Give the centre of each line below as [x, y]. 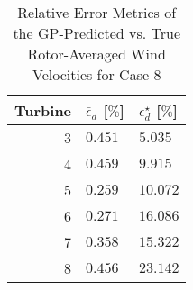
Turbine [43, 111]
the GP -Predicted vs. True [97, 33]
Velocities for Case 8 [96, 74]
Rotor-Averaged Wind [96, 54]
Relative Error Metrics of [97, 12]
